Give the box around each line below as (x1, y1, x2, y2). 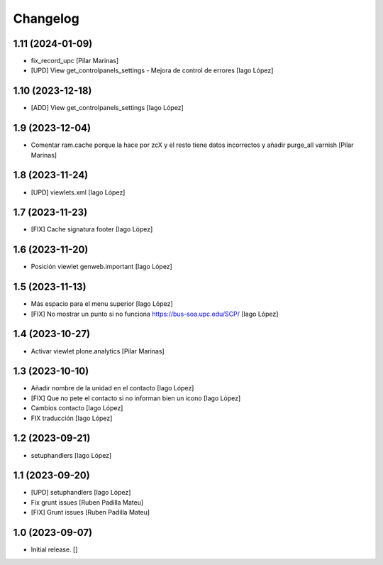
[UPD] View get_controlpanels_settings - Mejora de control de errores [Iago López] (30, 66, 274, 75)
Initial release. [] (30, 545, 78, 554)
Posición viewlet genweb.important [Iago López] (30, 263, 173, 271)
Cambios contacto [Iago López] (30, 404, 123, 412)
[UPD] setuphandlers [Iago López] (30, 488, 131, 497)
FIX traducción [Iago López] (30, 414, 113, 422)
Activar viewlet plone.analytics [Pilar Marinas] (30, 346, 165, 355)
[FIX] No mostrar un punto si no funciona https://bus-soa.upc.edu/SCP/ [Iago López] (30, 309, 279, 318)
